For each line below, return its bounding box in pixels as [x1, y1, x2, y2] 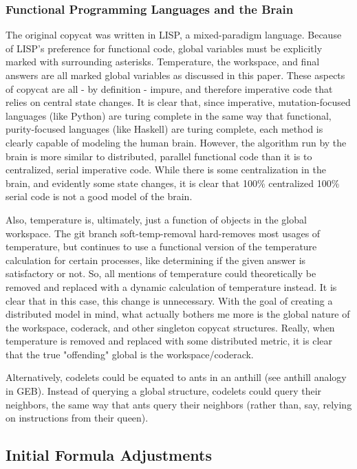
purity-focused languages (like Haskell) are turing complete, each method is [6, 122, 323, 136]
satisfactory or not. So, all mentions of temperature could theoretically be [6, 266, 316, 281]
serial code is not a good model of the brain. [6, 189, 193, 204]
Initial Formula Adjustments [6, 444, 212, 466]
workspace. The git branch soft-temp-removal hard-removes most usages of [6, 226, 321, 240]
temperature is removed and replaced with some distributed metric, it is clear [6, 334, 332, 348]
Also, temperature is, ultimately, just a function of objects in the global [6, 212, 307, 226]
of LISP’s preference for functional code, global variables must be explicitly [6, 41, 323, 55]
